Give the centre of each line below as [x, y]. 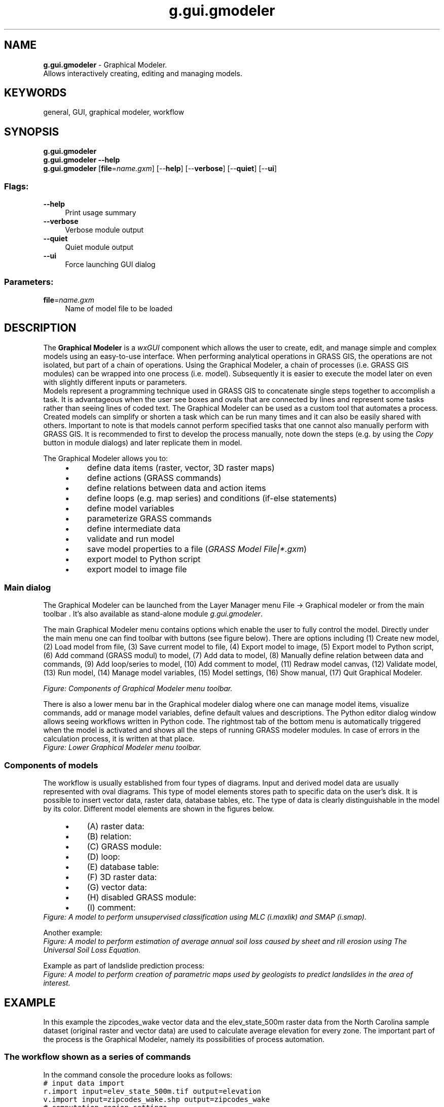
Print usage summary [101, 213]
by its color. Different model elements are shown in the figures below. [159, 809]
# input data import [84, 1083]
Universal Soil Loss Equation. [92, 950]
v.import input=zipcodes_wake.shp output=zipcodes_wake [157, 1099]
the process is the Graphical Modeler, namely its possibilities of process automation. [184, 1039]
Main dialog [28, 588]
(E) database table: [123, 867]
